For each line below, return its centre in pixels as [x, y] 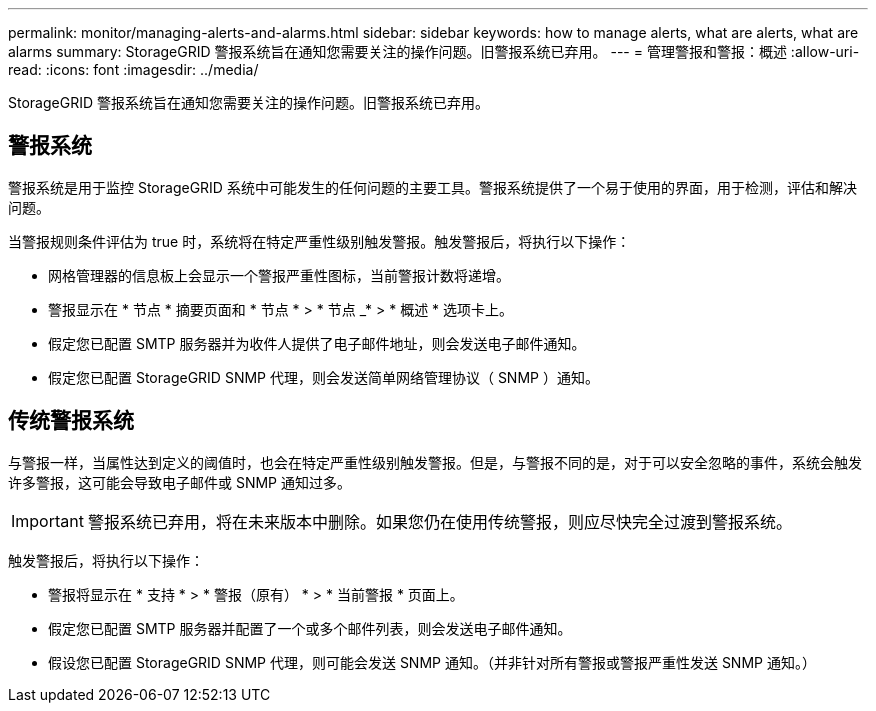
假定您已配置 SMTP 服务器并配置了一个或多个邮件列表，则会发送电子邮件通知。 [310, 628]
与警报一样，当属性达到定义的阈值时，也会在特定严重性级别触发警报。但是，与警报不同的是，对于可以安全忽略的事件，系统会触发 [435, 462]
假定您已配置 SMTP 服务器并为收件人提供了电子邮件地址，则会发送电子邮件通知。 [317, 343]
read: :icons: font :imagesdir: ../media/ [133, 69]
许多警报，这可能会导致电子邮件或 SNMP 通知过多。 [179, 482]
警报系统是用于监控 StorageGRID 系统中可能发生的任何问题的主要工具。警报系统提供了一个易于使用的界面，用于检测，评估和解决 [432, 187]
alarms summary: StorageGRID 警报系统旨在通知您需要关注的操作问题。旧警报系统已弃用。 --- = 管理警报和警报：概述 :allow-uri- [434, 51]
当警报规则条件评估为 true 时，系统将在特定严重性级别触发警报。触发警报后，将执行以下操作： [319, 241]
